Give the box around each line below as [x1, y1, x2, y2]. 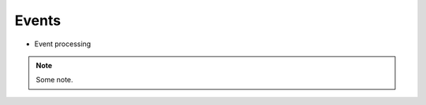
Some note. [35, 75, 74, 85]
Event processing [34, 39, 92, 49]
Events [14, 12, 62, 29]
